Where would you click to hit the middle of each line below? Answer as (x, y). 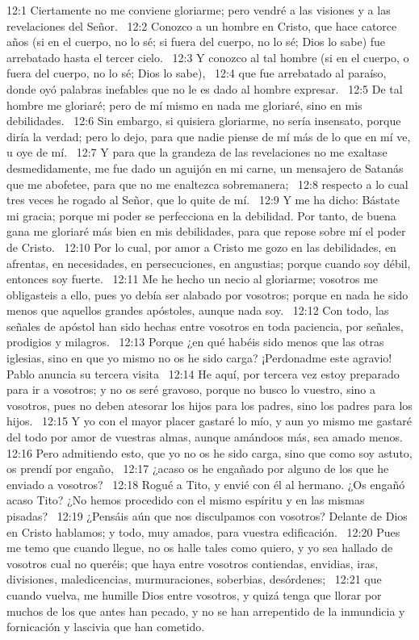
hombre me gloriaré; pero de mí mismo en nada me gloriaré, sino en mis (184, 105)
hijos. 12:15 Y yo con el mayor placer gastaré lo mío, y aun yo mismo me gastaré (209, 421)
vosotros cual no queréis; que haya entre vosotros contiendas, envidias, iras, (193, 563)
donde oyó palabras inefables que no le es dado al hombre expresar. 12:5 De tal (205, 88)
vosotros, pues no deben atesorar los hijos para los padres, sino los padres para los (209, 405)
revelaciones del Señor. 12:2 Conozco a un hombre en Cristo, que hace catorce (202, 25)
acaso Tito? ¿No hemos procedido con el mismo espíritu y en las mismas (186, 500)
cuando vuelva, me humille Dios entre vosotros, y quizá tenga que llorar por (194, 594)
